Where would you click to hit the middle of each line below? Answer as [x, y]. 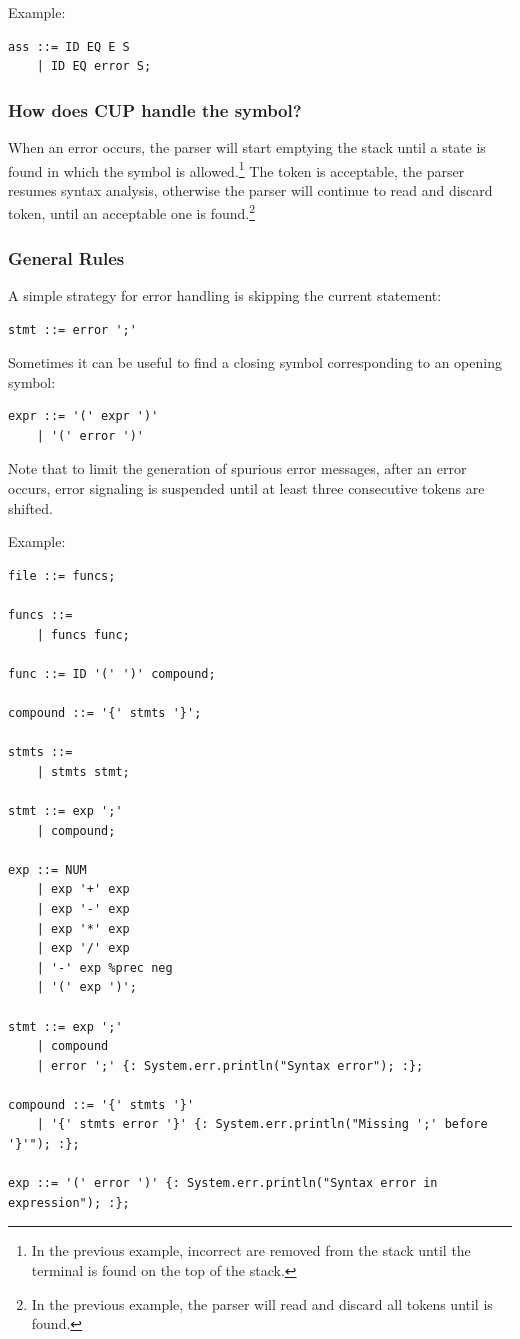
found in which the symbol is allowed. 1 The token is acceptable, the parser [236, 169]
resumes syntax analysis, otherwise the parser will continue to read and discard [250, 189]
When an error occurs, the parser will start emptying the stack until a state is [247, 147]
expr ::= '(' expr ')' [83, 416]
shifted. [30, 507]
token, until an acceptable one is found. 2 [132, 212]
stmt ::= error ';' [72, 329]
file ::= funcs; [62, 575]
